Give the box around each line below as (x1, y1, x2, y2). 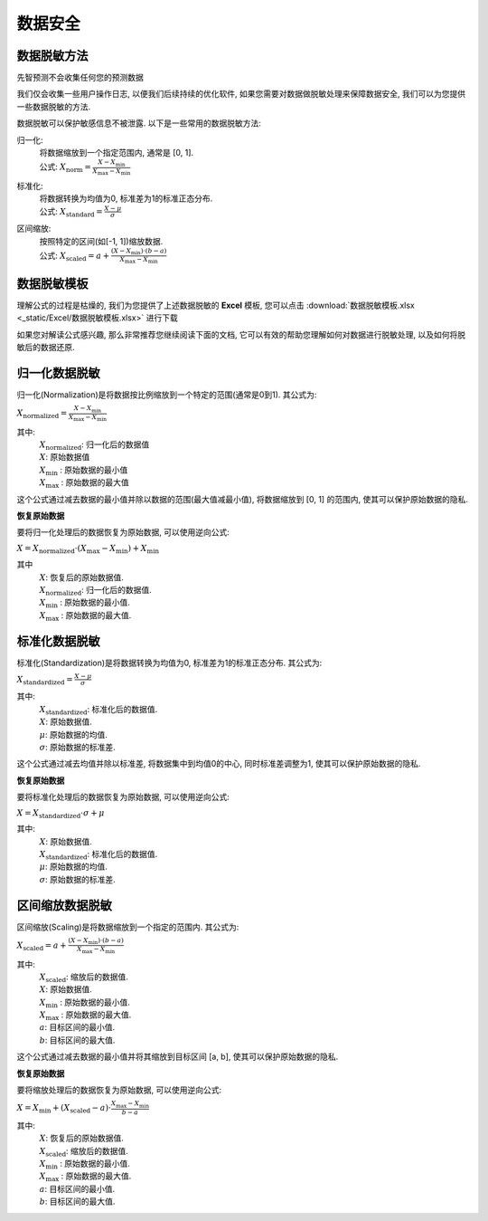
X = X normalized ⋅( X (16, 543, 88, 556)
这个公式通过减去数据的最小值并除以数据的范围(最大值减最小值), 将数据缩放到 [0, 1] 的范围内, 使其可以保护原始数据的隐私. (16, 493, 469, 504)
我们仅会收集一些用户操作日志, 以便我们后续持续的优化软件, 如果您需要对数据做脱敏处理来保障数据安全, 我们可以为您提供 (16, 89, 465, 100)
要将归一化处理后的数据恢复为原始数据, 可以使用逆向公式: (16, 527, 230, 538)
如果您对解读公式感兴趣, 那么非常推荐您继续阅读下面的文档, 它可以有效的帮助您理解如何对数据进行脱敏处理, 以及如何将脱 (16, 329, 465, 339)
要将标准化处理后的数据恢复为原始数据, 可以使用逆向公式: (16, 792, 230, 803)
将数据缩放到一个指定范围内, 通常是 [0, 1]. (39, 148, 194, 158)
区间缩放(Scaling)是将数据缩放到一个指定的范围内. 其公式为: (16, 921, 239, 932)
